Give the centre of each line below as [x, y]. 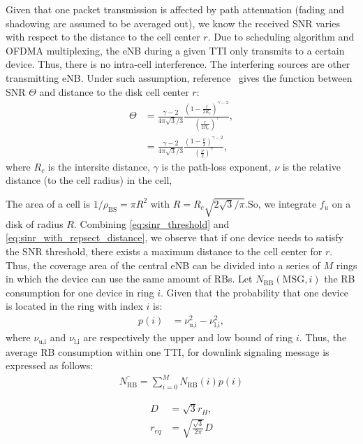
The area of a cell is [48, 203]
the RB [340, 279]
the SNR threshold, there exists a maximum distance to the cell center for [164, 251]
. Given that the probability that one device [254, 292]
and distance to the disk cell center [114, 91]
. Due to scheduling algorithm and [281, 37]
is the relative [312, 166]
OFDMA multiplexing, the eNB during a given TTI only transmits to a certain [175, 50]
